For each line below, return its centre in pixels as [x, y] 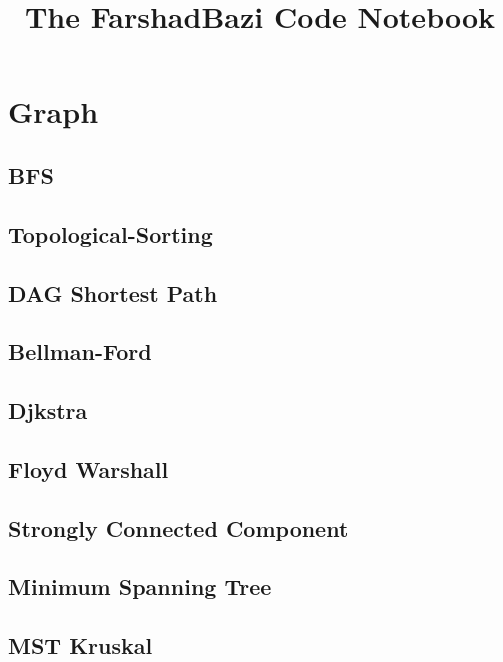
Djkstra [48, 410]
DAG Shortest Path [113, 292]
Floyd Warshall [88, 468]
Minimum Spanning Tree [140, 586]
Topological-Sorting [110, 233]
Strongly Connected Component [178, 527]
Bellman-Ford [80, 351]
